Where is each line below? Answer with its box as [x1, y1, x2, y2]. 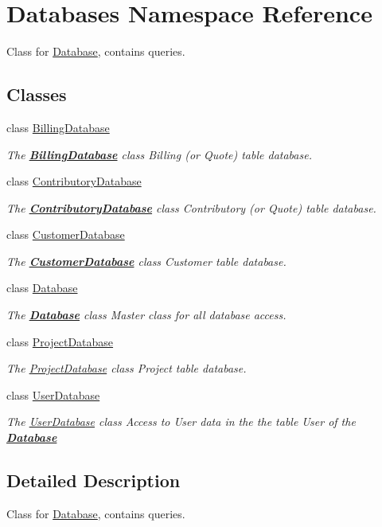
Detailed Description [6, 468, 181, 493]
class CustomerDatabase [6, 226, 125, 243]
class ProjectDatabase [6, 333, 114, 349]
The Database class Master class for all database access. [6, 306, 286, 323]
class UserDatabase [6, 386, 100, 403]
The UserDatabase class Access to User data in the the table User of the [6, 413, 356, 430]
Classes [6, 82, 67, 107]
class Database [6, 279, 78, 296]
